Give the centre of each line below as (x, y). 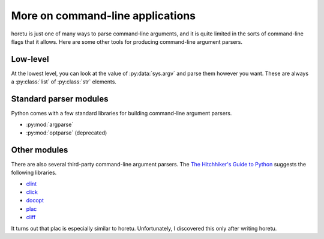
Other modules (40, 150)
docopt (35, 201)
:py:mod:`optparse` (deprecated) (67, 133)
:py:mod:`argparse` (50, 124)
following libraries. (34, 173)
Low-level (30, 59)
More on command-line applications (103, 16)
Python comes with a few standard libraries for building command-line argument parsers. (121, 113)
